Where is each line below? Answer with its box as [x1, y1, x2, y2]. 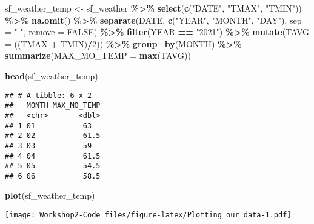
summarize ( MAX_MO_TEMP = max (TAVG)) [5, 49, 191, 62]
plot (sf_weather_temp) [5, 189, 95, 202]
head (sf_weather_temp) [5, 69, 98, 82]
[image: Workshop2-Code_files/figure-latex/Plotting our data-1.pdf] [5, 211, 292, 220]
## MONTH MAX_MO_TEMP [5, 101, 101, 110]
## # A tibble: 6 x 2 [5, 91, 92, 100]
